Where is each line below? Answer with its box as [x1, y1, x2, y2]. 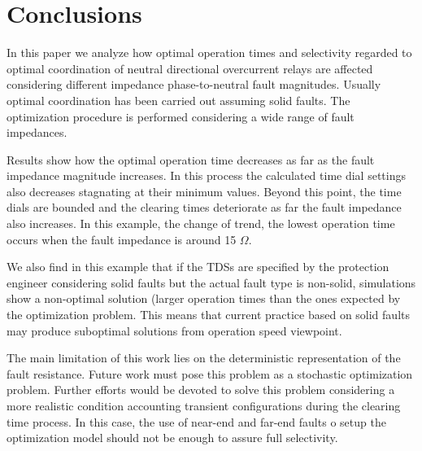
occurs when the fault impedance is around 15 [7, 230, 237, 247]
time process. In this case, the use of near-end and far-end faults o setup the [7, 413, 386, 430]
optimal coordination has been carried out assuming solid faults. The [7, 91, 350, 108]
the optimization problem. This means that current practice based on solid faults [7, 306, 410, 323]
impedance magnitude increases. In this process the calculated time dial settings [7, 167, 406, 184]
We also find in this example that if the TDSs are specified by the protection [7, 258, 389, 275]
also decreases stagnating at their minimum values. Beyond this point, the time [7, 182, 402, 199]
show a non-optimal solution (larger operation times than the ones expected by [7, 290, 401, 307]
